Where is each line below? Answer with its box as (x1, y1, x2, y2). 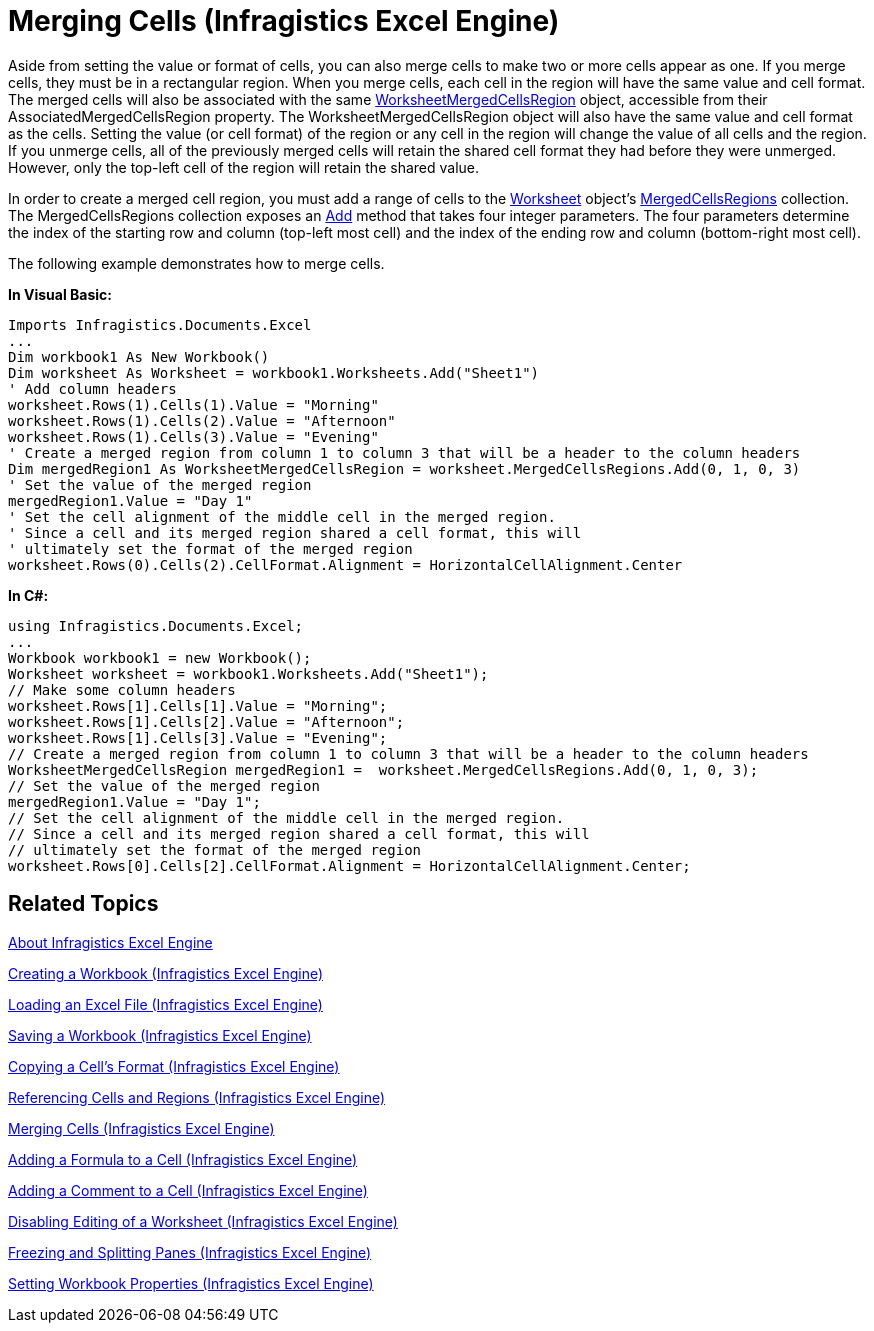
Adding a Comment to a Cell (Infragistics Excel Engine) (8, 1181, 368, 1199)
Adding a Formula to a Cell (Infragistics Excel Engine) (8, 1150, 358, 1168)
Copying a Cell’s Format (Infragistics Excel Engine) (8, 1057, 340, 1075)
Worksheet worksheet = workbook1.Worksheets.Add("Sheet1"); (8, 665, 489, 682)
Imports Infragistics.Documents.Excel (8, 316, 312, 333)
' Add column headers (8, 380, 177, 397)
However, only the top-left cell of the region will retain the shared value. (8, 158, 480, 176)
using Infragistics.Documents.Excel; (8, 617, 304, 634)
